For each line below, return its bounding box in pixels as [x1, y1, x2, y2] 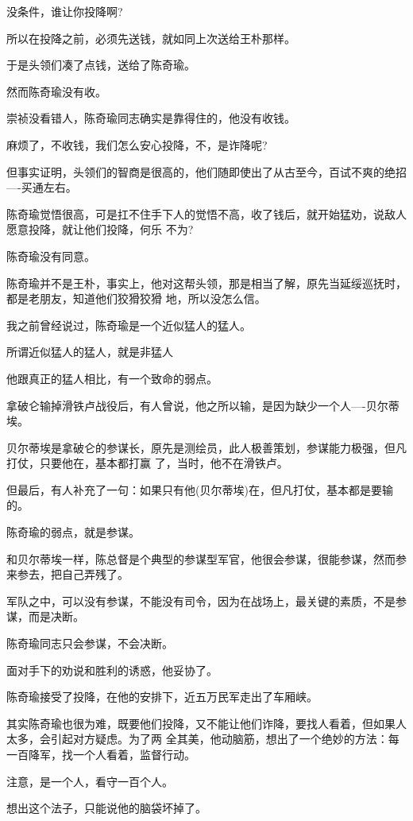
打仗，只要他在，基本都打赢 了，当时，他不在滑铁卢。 [6, 455, 288, 471]
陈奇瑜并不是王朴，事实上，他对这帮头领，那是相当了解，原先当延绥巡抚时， [6, 274, 407, 291]
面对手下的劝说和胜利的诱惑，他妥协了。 [6, 661, 218, 678]
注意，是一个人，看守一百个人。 [6, 773, 173, 789]
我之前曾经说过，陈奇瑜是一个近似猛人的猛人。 [6, 316, 251, 333]
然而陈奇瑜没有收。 [6, 83, 106, 99]
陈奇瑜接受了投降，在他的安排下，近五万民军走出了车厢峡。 [6, 688, 318, 705]
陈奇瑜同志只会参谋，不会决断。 [6, 635, 173, 652]
